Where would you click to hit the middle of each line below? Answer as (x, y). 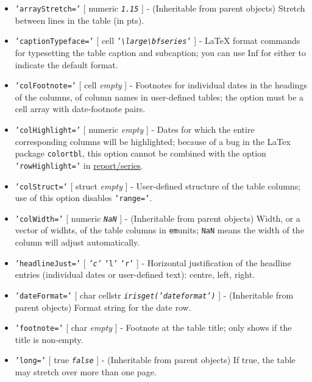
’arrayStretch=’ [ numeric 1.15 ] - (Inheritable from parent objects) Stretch (160, 8)
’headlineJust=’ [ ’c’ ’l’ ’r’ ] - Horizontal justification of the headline (153, 262)
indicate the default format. (66, 64)
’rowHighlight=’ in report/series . (79, 165)
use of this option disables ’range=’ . (83, 198)
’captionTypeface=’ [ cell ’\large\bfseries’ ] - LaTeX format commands (158, 41)
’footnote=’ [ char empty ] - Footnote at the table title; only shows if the (153, 327)
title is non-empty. (49, 339)
